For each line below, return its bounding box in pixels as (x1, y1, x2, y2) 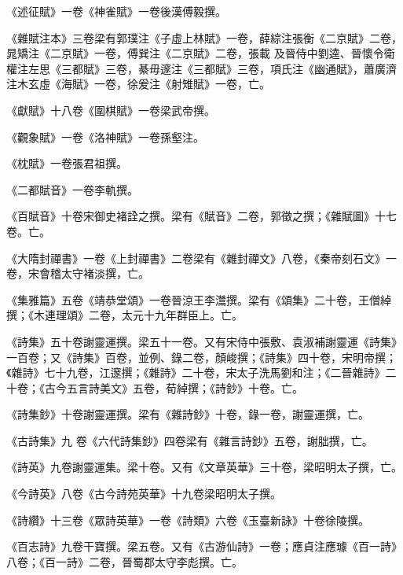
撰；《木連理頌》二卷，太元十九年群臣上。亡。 (6, 307, 243, 323)
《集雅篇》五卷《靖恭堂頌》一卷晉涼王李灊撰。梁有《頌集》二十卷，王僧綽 (6, 291, 391, 308)
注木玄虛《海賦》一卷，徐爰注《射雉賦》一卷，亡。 (6, 76, 270, 92)
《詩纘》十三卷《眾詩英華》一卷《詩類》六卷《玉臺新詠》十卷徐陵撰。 (6, 511, 369, 528)
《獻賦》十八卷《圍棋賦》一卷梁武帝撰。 (6, 101, 215, 118)
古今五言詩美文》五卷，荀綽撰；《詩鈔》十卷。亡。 (44, 379, 303, 396)
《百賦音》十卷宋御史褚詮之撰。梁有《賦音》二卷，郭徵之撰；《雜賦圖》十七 (6, 208, 397, 224)
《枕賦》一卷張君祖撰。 (6, 155, 127, 171)
